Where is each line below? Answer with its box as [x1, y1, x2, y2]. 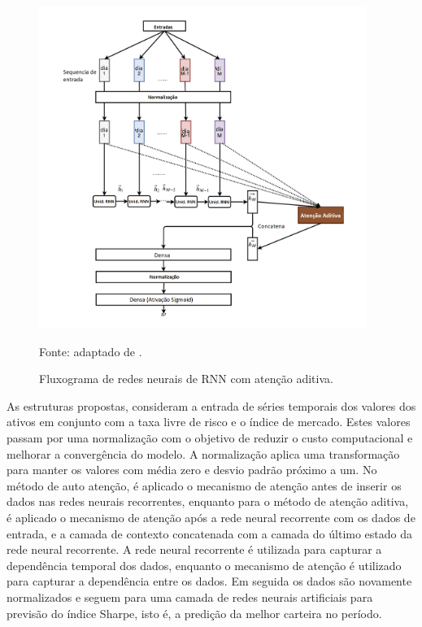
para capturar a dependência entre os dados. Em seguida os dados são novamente [7, 573, 412, 590]
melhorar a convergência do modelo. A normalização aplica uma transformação [7, 445, 400, 462]
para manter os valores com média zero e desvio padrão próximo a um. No [7, 461, 377, 478]
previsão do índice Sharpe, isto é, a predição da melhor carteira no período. [7, 604, 382, 621]
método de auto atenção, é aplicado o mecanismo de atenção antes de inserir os [7, 477, 402, 494]
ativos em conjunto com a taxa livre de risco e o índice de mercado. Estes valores [7, 413, 411, 430]
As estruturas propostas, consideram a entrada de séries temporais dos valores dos [7, 397, 416, 414]
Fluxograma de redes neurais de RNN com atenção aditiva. [39, 370, 333, 387]
